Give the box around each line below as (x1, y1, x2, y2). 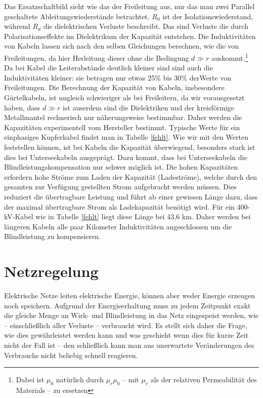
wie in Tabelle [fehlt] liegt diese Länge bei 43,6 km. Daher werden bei (35, 211, 251, 222)
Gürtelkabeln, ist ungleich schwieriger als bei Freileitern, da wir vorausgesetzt (4, 92, 245, 102)
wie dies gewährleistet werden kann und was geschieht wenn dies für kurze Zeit (4, 330, 249, 340)
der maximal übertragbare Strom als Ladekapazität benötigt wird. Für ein (4, 201, 235, 212)
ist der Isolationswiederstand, (162, 11, 253, 21)
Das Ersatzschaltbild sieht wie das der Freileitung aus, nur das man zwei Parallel (4, 1, 255, 11)
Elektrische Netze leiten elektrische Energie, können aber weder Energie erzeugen (4, 290, 255, 301)
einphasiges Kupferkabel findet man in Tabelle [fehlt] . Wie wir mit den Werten (4, 132, 248, 142)
